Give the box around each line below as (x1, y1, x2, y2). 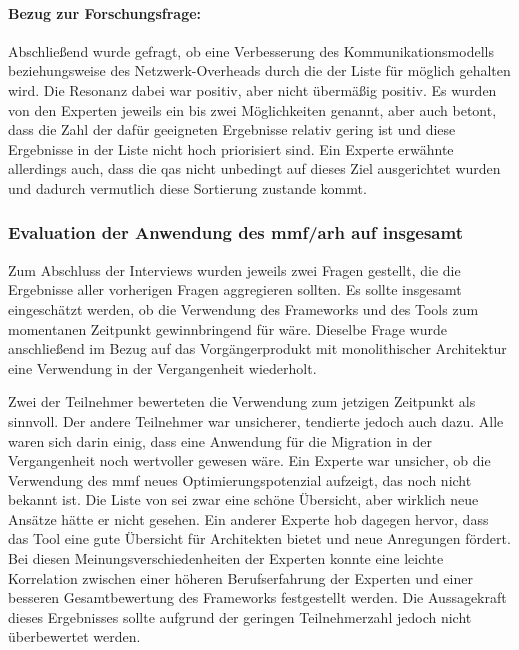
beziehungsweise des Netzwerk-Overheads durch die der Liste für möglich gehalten (8, 60, 511, 81)
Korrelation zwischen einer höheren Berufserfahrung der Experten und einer (8, 567, 473, 588)
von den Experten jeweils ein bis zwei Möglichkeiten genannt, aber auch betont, (8, 99, 497, 120)
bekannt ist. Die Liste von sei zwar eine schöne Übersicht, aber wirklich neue (8, 489, 479, 510)
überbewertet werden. (8, 626, 141, 647)
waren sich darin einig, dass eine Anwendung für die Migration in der (8, 430, 432, 451)
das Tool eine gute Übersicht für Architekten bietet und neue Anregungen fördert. (8, 528, 511, 549)
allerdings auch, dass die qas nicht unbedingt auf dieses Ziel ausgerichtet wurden (8, 158, 501, 179)
